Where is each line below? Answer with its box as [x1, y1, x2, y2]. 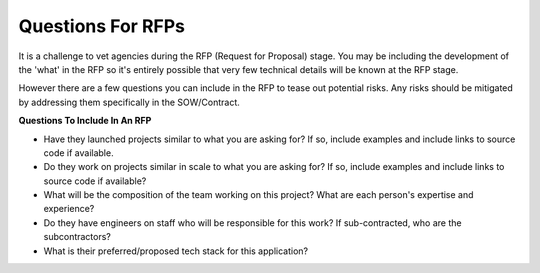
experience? [43, 203, 95, 215]
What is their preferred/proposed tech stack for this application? [43, 245, 309, 257]
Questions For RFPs [18, 15, 185, 37]
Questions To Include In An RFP [18, 115, 152, 127]
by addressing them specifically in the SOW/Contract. [18, 96, 240, 108]
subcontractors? [43, 231, 112, 243]
